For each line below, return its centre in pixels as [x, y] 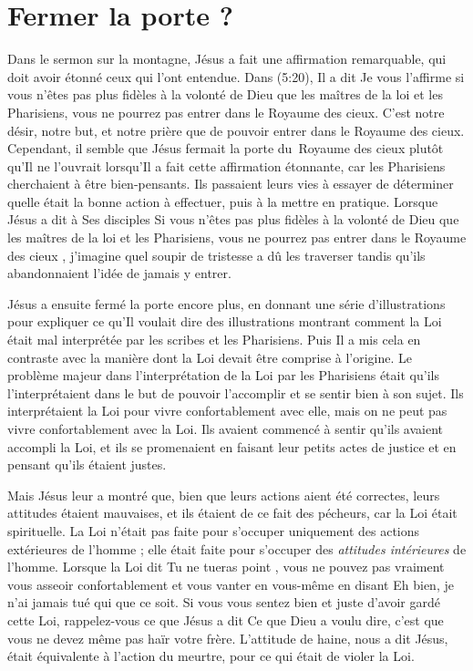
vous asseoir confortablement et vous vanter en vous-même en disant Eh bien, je [231, 584]
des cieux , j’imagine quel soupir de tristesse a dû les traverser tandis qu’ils [216, 255]
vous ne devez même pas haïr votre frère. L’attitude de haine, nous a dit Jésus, [228, 638]
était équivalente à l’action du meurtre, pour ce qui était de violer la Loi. [211, 656]
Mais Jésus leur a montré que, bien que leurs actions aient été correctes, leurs [224, 495]
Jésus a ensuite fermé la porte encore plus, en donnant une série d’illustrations [226, 303]
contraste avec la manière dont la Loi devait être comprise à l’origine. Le [210, 357]
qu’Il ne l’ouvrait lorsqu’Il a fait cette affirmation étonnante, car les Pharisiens [226, 165]
